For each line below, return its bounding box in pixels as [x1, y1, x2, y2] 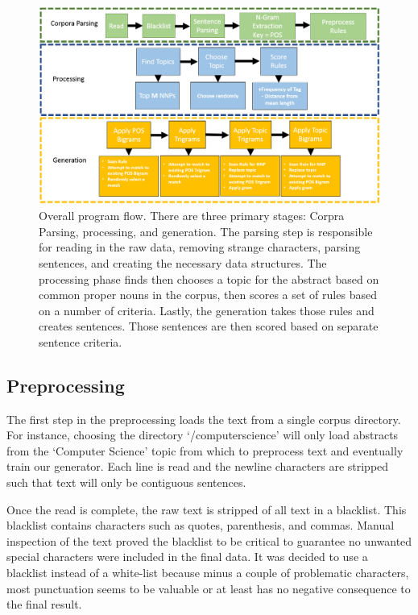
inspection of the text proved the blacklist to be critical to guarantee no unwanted [6, 532, 412, 549]
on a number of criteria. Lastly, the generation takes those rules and [39, 301, 375, 318]
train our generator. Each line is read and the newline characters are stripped [6, 458, 389, 475]
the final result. [6, 596, 82, 613]
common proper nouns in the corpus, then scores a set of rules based [39, 286, 377, 303]
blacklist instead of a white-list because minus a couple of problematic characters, [6, 564, 409, 581]
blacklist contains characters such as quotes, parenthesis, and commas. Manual [6, 517, 395, 534]
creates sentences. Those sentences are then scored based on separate [39, 318, 379, 335]
